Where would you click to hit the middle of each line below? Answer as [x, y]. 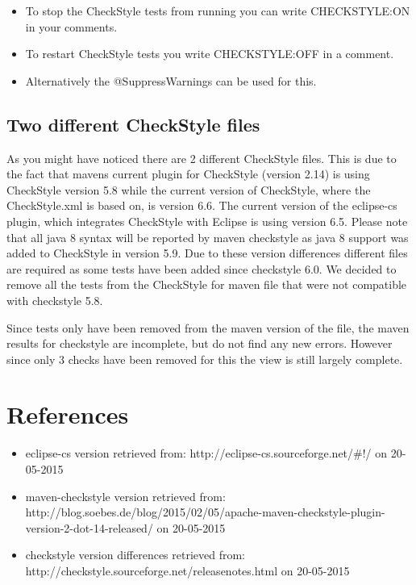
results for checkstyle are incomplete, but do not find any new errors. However [200, 343]
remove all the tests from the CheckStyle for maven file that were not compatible [207, 284]
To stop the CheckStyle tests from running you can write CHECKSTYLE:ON [218, 10]
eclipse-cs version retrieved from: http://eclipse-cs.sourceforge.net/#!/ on [206, 453]
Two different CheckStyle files [133, 124]
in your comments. [71, 26]
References [68, 414]
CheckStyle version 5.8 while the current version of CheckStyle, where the [189, 189]
